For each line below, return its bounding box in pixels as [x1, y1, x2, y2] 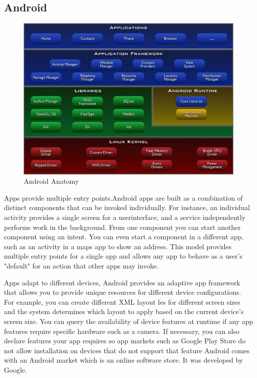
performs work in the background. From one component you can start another [4, 221, 241, 232]
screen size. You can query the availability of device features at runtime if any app [4, 316, 253, 326]
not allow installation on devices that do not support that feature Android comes [4, 345, 250, 355]
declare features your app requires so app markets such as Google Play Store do [4, 335, 246, 346]
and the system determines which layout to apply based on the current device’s [4, 306, 244, 317]
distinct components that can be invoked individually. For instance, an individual [4, 202, 250, 213]
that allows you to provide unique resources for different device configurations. [4, 287, 241, 297]
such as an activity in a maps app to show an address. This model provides [4, 241, 232, 251]
